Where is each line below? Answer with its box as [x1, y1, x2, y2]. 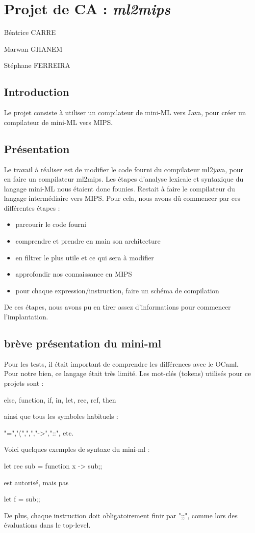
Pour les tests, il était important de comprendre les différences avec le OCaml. [4, 358, 239, 369]
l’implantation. [4, 312, 48, 322]
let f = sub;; [4, 494, 40, 504]
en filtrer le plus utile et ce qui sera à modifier [15, 252, 154, 262]
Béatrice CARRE [4, 27, 56, 37]
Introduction [4, 84, 70, 99]
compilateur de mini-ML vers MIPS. [4, 117, 113, 127]
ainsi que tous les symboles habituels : [4, 411, 119, 421]
